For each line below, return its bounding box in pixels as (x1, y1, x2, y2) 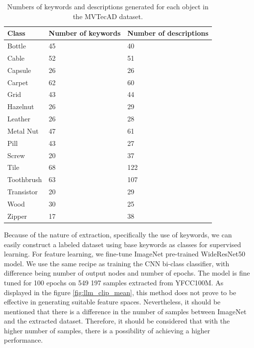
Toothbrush (7, 174, 42, 185)
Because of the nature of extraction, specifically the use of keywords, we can (4, 229, 232, 239)
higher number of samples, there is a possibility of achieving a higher (4, 325, 210, 335)
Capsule (7, 65, 31, 75)
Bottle (7, 41, 26, 51)
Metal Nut (7, 125, 39, 136)
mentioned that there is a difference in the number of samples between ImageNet (4, 306, 247, 316)
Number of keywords (48, 28, 121, 38)
